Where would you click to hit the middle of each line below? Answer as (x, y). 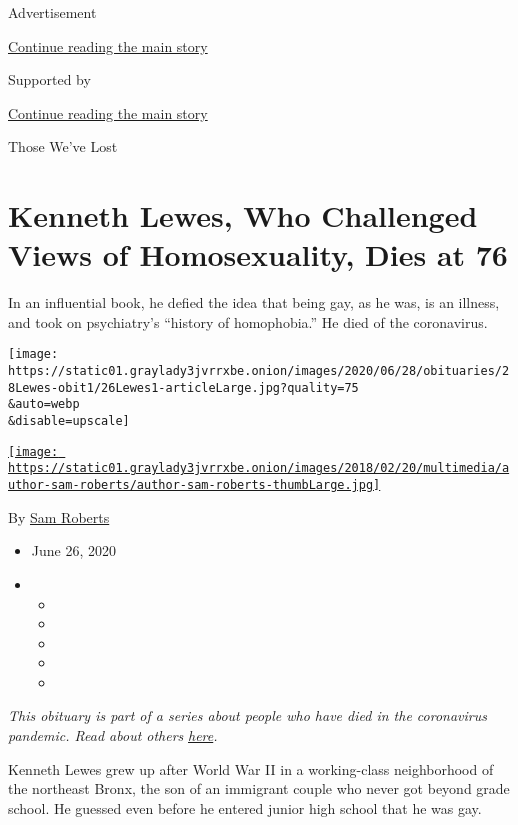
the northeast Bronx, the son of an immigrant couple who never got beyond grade (259, 788)
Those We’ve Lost (63, 146)
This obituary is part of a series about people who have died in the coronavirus (247, 715)
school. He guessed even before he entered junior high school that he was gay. (245, 807)
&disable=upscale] (69, 421)
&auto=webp (44, 404)
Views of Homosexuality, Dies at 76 (258, 254)
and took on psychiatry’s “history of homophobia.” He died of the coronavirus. (248, 321)
